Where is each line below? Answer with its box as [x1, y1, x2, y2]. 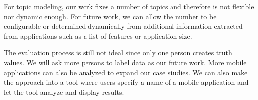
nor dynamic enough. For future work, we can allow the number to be [4, 11, 217, 21]
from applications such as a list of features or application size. [4, 30, 192, 41]
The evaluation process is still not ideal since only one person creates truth [4, 47, 232, 58]
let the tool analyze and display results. [4, 86, 124, 97]
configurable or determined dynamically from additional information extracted [4, 21, 243, 31]
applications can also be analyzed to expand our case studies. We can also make [4, 67, 248, 77]
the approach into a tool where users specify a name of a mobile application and [4, 77, 249, 87]
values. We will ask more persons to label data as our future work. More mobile [4, 57, 247, 67]
